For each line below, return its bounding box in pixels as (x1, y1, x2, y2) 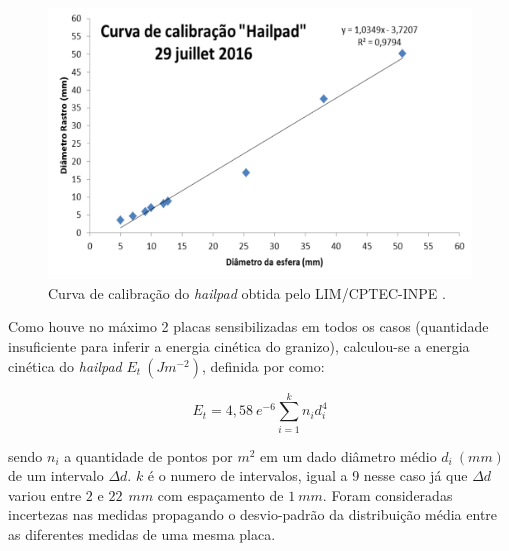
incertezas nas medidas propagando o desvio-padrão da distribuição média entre (8, 504, 498, 525)
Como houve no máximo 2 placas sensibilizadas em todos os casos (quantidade (8, 316, 489, 337)
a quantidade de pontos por (64, 445, 233, 466)
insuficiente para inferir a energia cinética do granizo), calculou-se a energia (8, 335, 470, 356)
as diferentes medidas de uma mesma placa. (8, 524, 276, 545)
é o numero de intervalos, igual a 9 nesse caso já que (147, 465, 468, 486)
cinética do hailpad (8, 355, 122, 376)
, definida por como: (202, 355, 325, 376)
